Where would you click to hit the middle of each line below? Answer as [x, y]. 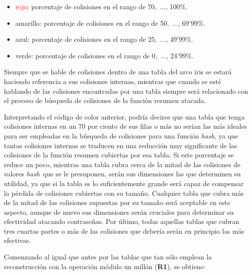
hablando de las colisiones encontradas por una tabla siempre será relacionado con [126, 91]
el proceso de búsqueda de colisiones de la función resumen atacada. [105, 100]
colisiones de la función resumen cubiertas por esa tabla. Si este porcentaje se [119, 155]
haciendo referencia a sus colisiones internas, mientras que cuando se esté [113, 81]
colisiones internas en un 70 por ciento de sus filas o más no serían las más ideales [126, 126]
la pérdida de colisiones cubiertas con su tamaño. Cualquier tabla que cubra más [124, 193]
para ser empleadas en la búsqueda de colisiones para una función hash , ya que [121, 135]
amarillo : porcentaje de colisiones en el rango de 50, [92, 23]
